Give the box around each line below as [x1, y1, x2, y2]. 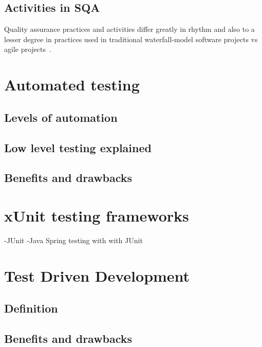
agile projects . [4, 44, 51, 54]
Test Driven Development [4, 265, 190, 286]
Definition [4, 300, 58, 316]
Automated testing [4, 74, 140, 95]
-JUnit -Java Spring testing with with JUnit [4, 234, 143, 245]
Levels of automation [4, 109, 118, 125]
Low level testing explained [4, 139, 152, 155]
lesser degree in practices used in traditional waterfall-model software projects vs [4, 33, 258, 44]
